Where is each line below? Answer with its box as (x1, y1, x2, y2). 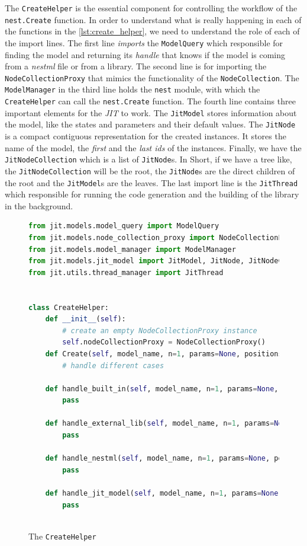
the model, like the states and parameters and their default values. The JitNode (5, 118, 296, 130)
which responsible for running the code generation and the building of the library (5, 188, 299, 200)
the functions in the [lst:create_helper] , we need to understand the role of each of (5, 25, 300, 37)
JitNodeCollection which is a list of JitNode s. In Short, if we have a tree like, (5, 153, 292, 165)
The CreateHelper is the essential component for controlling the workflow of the (5, 2, 298, 14)
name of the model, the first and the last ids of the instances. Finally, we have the (5, 141, 302, 154)
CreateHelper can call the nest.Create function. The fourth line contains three (5, 95, 296, 107)
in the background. (5, 199, 73, 212)
